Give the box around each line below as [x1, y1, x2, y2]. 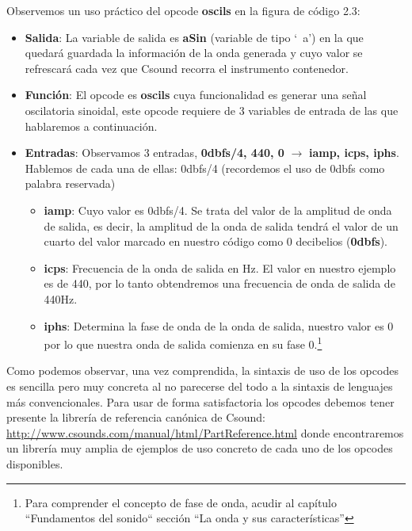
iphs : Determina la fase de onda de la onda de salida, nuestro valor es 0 [44, 317, 394, 334]
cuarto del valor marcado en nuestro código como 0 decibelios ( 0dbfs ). [44, 233, 387, 250]
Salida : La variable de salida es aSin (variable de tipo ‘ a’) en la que [25, 29, 364, 45]
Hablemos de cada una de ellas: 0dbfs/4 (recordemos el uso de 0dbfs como [25, 159, 385, 176]
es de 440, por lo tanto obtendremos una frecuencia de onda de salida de [44, 275, 395, 292]
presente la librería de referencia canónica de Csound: [6, 409, 266, 426]
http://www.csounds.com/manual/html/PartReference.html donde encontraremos [6, 424, 404, 441]
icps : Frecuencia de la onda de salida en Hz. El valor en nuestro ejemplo [44, 259, 396, 276]
